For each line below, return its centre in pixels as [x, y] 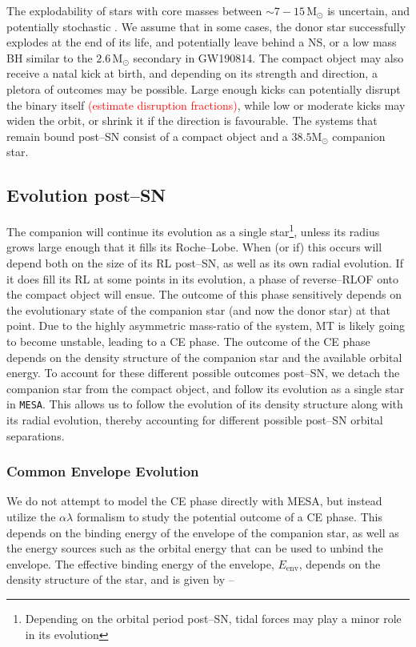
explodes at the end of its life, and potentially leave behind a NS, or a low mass [202, 42]
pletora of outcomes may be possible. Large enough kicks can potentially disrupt [204, 88]
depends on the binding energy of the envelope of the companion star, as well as [203, 532]
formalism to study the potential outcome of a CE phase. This [229, 516]
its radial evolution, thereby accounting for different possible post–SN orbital [195, 419]
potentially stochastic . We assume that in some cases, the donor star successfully [206, 26]
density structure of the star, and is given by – [120, 579]
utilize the [31, 516]
